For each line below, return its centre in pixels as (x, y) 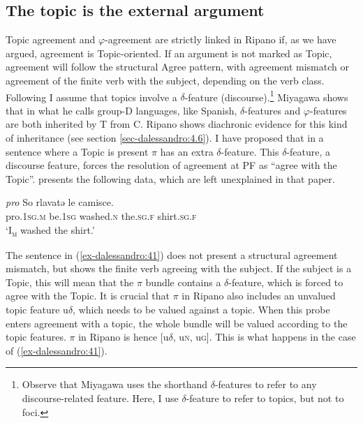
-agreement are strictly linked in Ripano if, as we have (221, 39)
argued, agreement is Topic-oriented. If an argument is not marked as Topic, (169, 53)
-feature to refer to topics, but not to (265, 398)
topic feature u (37, 310)
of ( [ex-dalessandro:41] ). (57, 350)
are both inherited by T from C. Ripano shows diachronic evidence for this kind (177, 124)
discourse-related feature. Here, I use (100, 398)
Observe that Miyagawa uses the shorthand (115, 384)
